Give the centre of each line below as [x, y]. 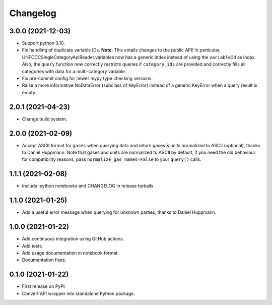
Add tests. [32, 246]
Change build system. [45, 119]
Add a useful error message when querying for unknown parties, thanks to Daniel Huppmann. [119, 212]
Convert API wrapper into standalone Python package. [79, 293]
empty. [29, 92]
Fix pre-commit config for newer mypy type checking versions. [87, 79]
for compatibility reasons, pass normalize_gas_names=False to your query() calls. [112, 159]
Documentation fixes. [44, 260]
